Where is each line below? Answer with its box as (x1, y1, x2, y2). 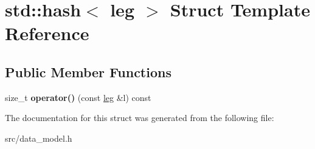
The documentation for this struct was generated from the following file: (5, 111, 274, 124)
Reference (5, 21, 89, 46)
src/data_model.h (5, 131, 72, 144)
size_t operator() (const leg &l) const (5, 91, 151, 103)
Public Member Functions (5, 62, 171, 81)
